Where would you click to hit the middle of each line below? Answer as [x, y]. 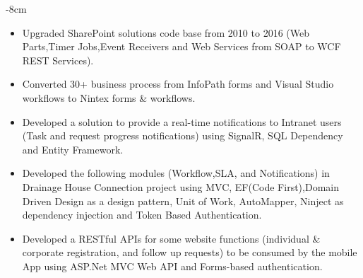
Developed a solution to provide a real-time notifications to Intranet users [182, 121]
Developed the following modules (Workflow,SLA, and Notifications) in [176, 173]
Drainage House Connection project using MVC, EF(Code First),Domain [180, 186]
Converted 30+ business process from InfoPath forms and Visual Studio [178, 84]
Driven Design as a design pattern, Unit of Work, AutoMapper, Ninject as [183, 201]
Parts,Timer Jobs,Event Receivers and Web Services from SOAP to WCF [181, 46]
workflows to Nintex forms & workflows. [109, 97]
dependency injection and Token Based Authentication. [142, 215]
